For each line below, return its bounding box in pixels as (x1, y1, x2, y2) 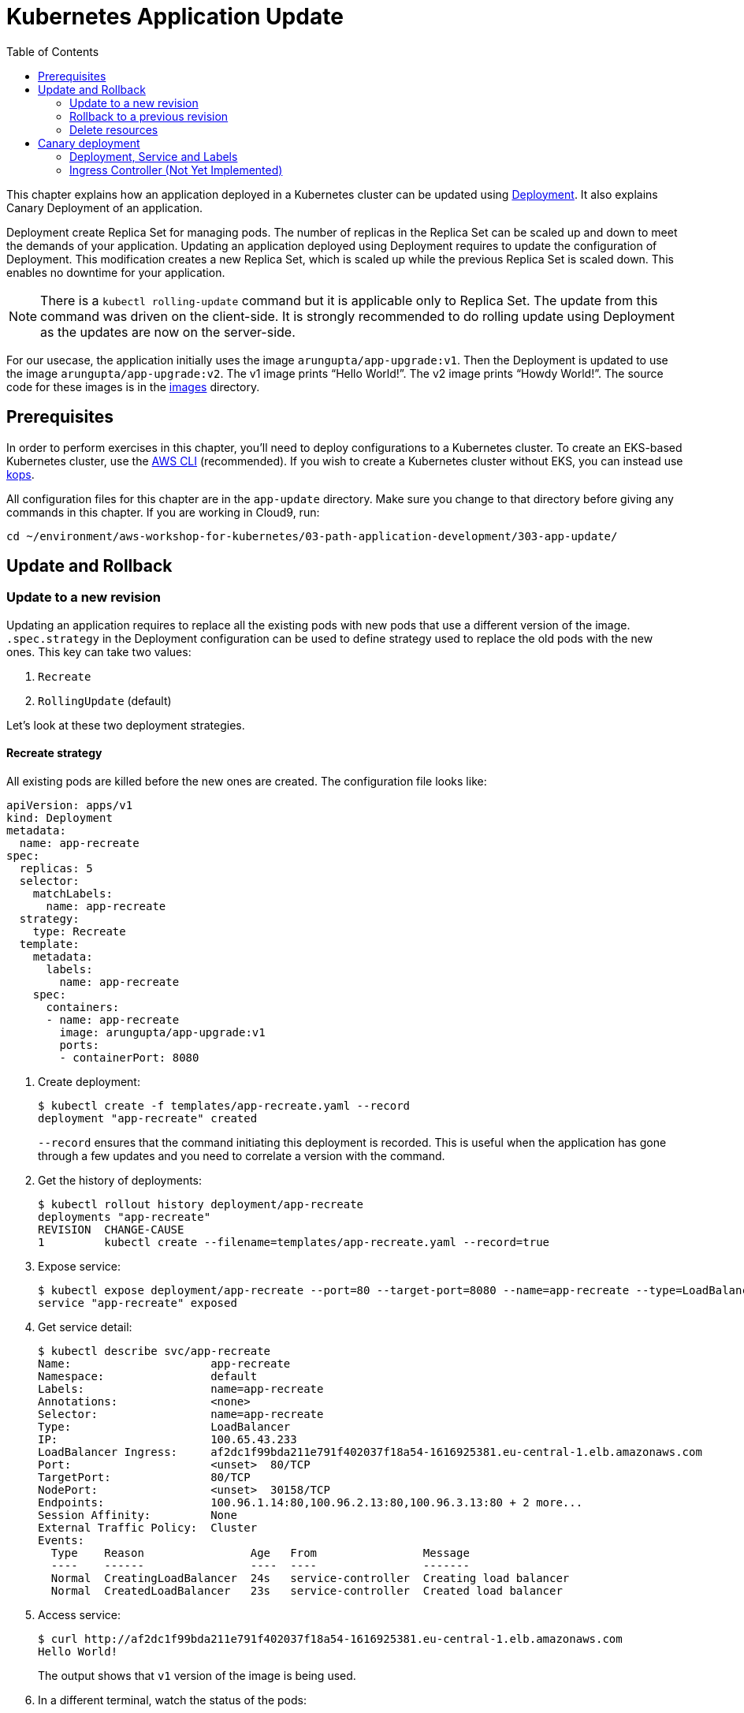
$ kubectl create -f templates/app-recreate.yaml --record (38, 1099, 411, 1113)
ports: (59, 1039, 100, 1052)
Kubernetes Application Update (6, 3, 344, 30)
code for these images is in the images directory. (6, 379, 260, 394)
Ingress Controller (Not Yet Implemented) (69, 162, 283, 177)
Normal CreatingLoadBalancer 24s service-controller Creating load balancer (50, 1572, 570, 1585)
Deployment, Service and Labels (69, 149, 238, 163)
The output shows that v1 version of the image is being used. (38, 1669, 356, 1683)
